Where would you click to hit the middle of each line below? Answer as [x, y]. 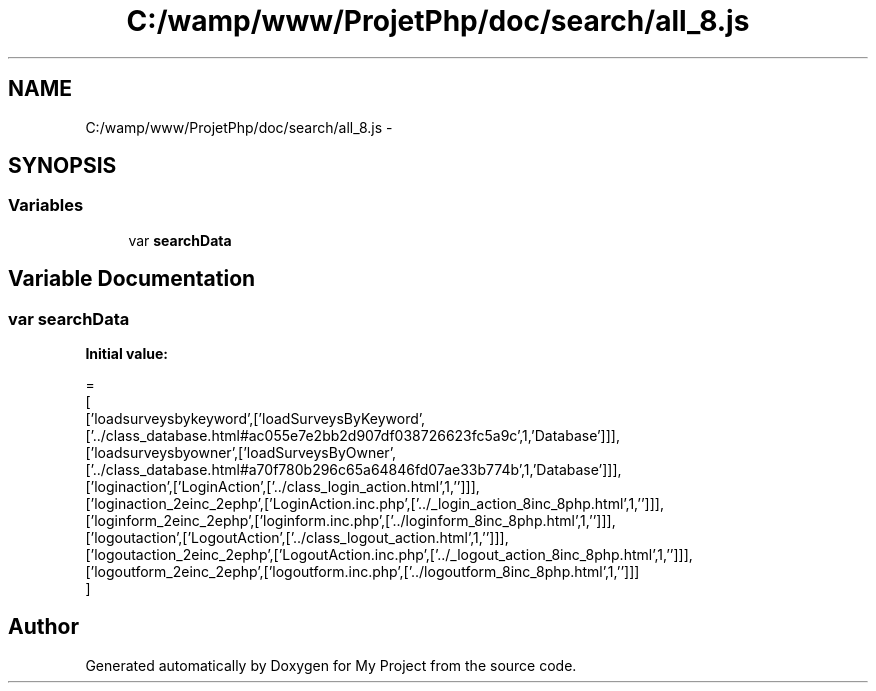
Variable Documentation [132, 279]
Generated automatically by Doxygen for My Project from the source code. [331, 665]
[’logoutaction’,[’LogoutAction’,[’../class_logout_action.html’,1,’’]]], [297, 538]
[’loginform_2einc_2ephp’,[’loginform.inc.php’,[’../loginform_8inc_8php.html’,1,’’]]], [350, 521]
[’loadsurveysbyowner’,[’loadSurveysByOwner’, [241, 453]
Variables [46, 205]
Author [43, 627]
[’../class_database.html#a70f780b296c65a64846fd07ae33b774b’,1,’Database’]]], [353, 470]
